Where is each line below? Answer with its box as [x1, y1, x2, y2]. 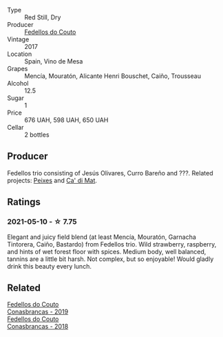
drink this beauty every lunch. [7, 262, 92, 270]
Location [7, 50, 32, 58]
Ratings [7, 196, 41, 208]
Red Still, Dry [24, 13, 61, 21]
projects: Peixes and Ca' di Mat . [7, 176, 98, 184]
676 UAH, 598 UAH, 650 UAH [24, 116, 109, 124]
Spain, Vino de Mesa [24, 57, 83, 65]
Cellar [7, 124, 24, 131]
